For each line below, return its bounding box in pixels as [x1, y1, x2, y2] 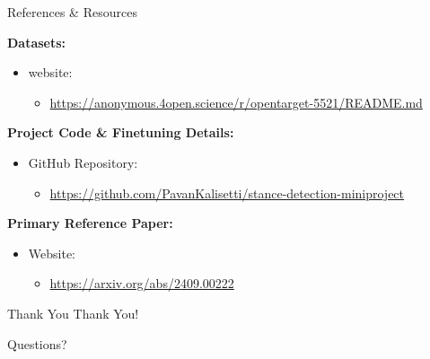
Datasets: [7, 32, 66, 51]
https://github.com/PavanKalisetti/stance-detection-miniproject [49, 183, 405, 202]
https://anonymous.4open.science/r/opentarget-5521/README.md [49, 92, 423, 111]
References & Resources [7, 3, 137, 21]
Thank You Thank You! [7, 303, 139, 322]
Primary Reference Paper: [7, 214, 173, 232]
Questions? [7, 334, 67, 353]
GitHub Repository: [28, 153, 138, 171]
